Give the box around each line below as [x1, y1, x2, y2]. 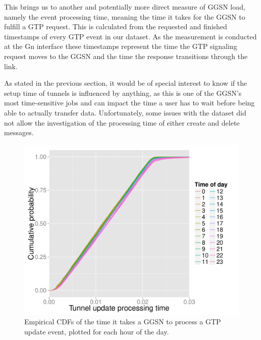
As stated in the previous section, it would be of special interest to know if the [4, 78, 247, 88]
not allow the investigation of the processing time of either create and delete [4, 117, 240, 128]
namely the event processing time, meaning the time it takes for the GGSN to [4, 11, 245, 22]
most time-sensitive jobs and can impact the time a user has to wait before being [4, 97, 255, 108]
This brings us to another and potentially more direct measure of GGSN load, [4, 2, 245, 12]
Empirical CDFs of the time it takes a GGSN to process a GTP [24, 316, 221, 327]
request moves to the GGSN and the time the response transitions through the [4, 50, 248, 61]
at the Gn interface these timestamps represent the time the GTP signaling [4, 41, 237, 51]
